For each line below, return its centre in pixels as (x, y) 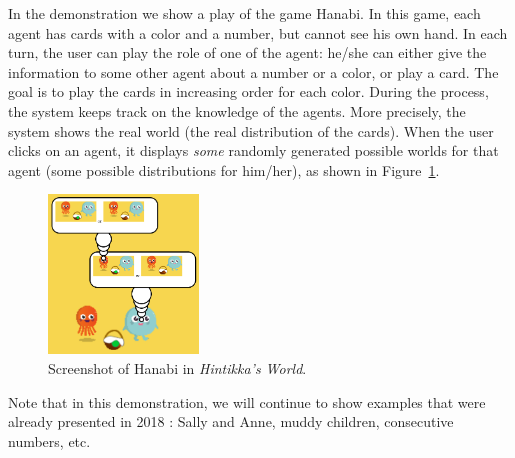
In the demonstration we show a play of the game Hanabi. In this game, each (244, 13)
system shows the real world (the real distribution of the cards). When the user (251, 130)
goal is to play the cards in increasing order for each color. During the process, (248, 91)
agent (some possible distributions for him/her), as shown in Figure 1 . (224, 169)
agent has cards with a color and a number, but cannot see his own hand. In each (258, 32)
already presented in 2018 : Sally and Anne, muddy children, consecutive (231, 421)
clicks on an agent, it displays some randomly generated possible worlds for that (253, 150)
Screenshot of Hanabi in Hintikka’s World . (177, 368)
